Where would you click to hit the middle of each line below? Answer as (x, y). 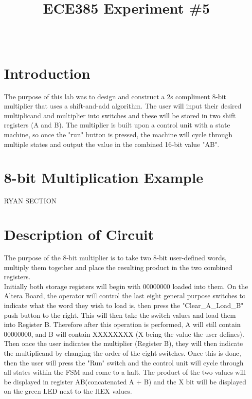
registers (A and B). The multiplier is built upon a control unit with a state (117, 125)
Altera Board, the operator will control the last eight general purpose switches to (125, 296)
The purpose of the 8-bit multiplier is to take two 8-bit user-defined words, (115, 258)
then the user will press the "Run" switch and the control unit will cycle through (124, 362)
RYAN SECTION (30, 201)
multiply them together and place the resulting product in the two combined (118, 267)
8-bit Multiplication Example (104, 177)
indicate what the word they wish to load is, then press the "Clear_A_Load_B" (124, 305)
